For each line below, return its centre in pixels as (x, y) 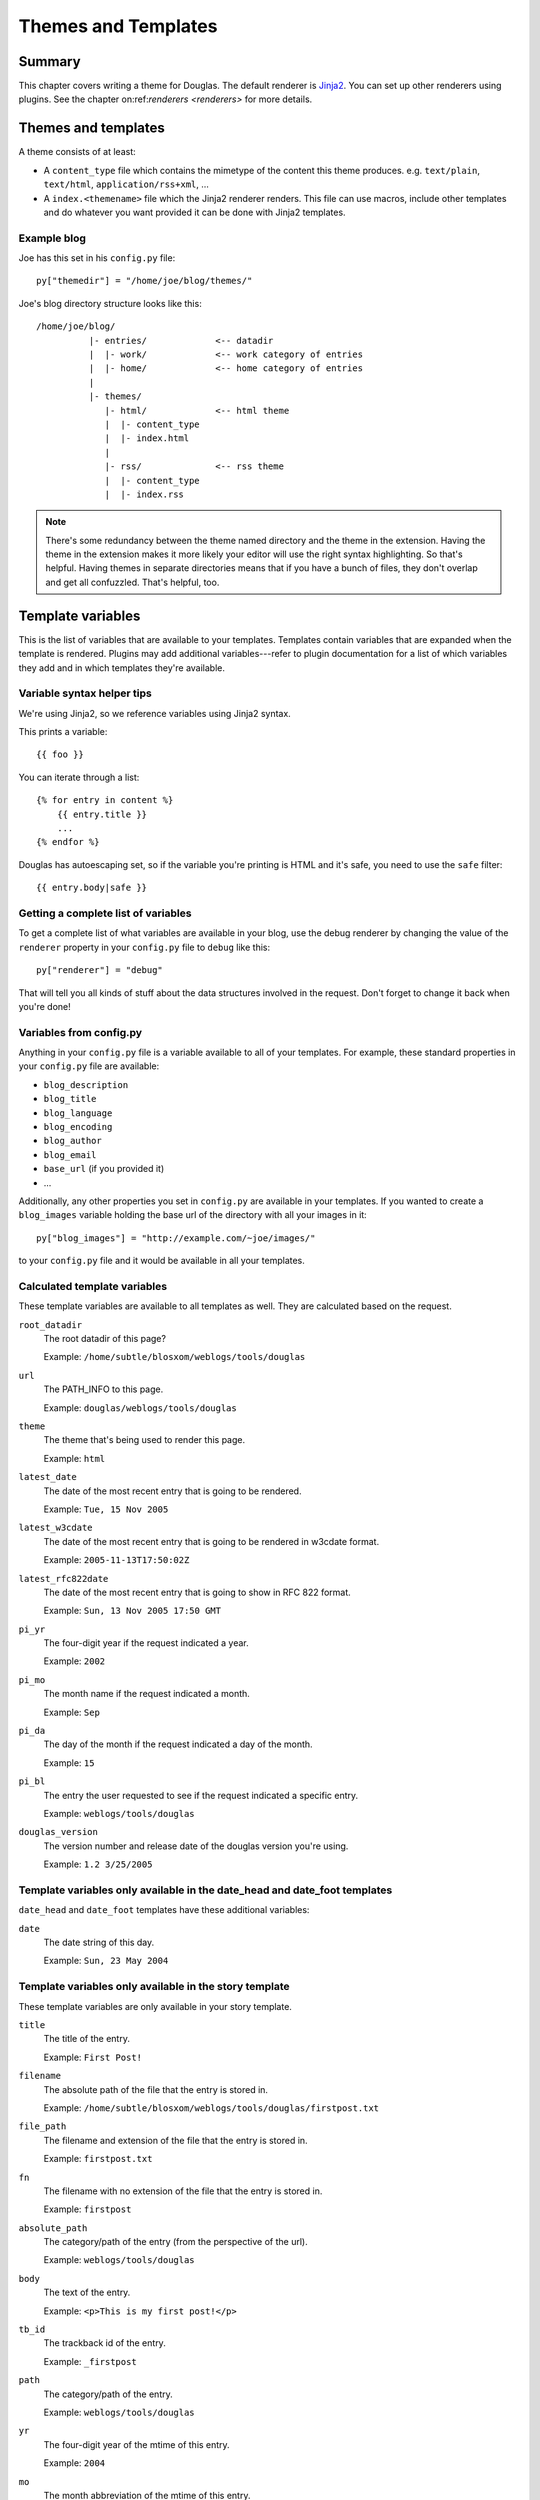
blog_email (70, 1154)
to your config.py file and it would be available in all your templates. (161, 1261)
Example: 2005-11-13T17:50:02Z (116, 1560)
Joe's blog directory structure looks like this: (110, 303)
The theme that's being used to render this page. (144, 1440)
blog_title (70, 1099)
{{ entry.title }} (102, 814)
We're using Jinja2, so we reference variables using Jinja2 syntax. (155, 713)
